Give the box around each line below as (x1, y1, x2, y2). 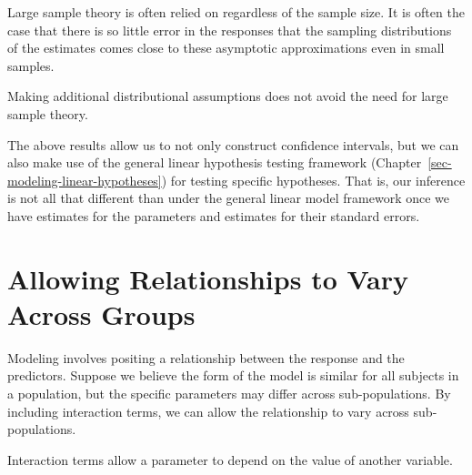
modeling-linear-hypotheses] (7, 170, 162, 189)
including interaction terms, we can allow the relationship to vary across (7, 401, 409, 420)
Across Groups (7, 295, 196, 332)
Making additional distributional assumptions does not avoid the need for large (7, 86, 448, 106)
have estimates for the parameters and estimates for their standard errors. (7, 206, 420, 225)
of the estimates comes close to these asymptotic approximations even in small (7, 38, 445, 57)
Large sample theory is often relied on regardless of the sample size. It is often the (7, 3, 465, 21)
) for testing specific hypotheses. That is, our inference (161, 170, 466, 189)
